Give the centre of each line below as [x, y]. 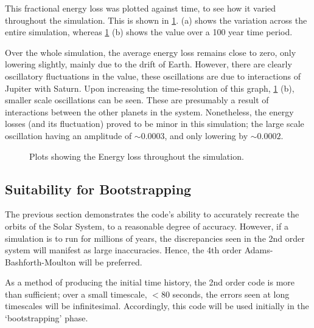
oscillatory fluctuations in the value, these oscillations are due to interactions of [153, 76]
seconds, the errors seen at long [231, 294]
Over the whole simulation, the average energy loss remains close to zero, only [151, 52]
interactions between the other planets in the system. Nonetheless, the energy [149, 111]
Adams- [259, 250]
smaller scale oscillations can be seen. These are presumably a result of [137, 100]
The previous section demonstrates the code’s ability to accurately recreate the [152, 214]
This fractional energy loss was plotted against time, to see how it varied [141, 8]
